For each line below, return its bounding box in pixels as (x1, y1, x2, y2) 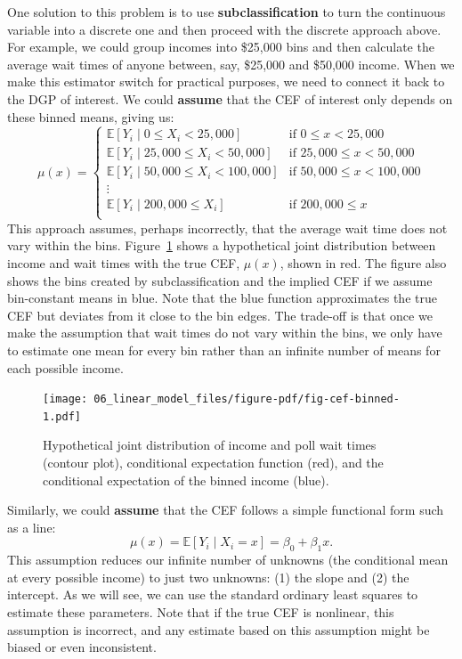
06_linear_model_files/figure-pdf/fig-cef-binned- (93, 393, 400, 406)
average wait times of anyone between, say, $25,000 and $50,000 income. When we (7, 54, 455, 73)
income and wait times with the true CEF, (7, 254, 240, 273)
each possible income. (7, 358, 124, 377)
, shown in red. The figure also (280, 254, 447, 273)
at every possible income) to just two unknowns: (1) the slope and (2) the (7, 567, 409, 586)
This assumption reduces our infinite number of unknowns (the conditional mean (7, 550, 449, 569)
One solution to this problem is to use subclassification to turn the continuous (7, 3, 446, 20)
